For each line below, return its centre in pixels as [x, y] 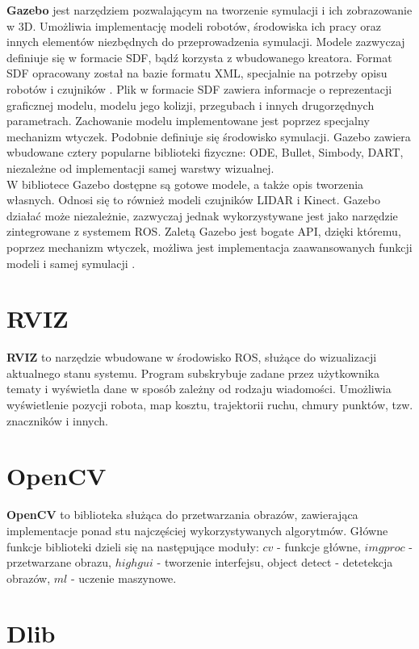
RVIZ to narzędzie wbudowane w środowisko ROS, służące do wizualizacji [192, 357]
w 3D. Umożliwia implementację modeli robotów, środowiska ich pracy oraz [194, 25]
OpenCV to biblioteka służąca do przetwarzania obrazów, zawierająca [182, 515]
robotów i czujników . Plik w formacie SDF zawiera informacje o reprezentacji [199, 88]
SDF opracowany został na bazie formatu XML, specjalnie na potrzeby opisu [197, 73]
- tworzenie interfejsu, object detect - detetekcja [275, 562]
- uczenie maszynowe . [124, 578]
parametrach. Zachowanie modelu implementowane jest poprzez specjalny [188, 121]
